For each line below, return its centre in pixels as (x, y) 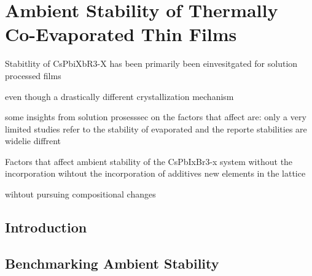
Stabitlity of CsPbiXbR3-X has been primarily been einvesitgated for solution (151, 63)
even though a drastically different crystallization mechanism (119, 96)
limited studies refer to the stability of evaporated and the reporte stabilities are (156, 128)
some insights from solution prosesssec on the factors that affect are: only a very (156, 117)
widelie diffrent (33, 141)
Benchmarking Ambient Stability (112, 263)
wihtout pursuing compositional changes (80, 194)
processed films (33, 75)
